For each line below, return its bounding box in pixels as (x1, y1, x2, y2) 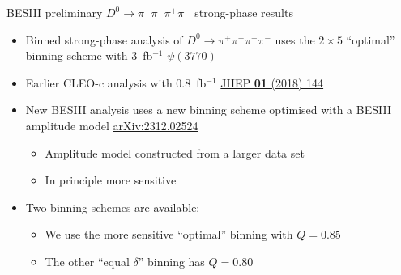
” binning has (138, 252, 205, 269)
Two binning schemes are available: (25, 198, 200, 215)
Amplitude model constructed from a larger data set (45, 144, 305, 161)
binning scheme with (25, 47, 128, 64)
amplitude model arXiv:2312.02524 (25, 116, 198, 133)
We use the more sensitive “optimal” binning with (45, 226, 293, 243)
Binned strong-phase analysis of (25, 31, 183, 48)
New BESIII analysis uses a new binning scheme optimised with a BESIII (25, 101, 391, 118)
